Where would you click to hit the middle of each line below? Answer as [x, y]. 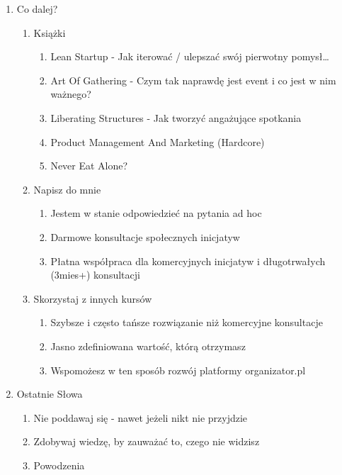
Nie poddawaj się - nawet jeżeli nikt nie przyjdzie [141, 417]
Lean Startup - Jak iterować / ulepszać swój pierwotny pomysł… [190, 56]
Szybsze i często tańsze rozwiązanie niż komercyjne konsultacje [187, 322]
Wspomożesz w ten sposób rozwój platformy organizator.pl [178, 370]
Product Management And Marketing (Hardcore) [158, 141]
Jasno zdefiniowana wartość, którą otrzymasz [148, 346]
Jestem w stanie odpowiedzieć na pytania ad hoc [156, 213]
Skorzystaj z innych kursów [93, 298]
